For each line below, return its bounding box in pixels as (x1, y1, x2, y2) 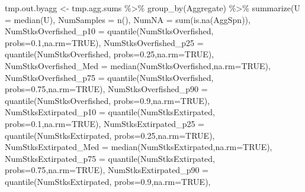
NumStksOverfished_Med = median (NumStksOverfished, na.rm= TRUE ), (5, 59, 271, 71)
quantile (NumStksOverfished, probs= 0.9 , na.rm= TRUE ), (5, 94, 210, 106)
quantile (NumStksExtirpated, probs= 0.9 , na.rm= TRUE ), (5, 175, 211, 187)
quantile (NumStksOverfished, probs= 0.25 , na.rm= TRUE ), (5, 48, 214, 60)
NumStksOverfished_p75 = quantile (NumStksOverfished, (5, 71, 214, 83)
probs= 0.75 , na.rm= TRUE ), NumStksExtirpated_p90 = (5, 164, 208, 176)
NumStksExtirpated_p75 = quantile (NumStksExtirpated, (5, 152, 215, 164)
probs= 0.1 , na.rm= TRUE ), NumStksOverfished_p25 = (5, 36, 204, 48)
